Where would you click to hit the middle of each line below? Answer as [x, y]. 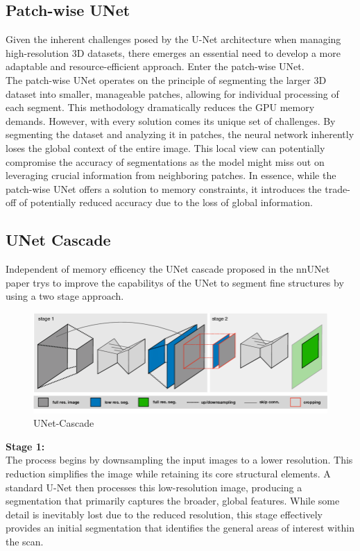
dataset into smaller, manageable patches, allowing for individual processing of [172, 93]
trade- [337, 188]
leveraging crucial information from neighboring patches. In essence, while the [171, 175]
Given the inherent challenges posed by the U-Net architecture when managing [173, 39]
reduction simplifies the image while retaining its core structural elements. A [168, 473]
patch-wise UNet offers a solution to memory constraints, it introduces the [164, 188]
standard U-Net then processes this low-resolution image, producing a [154, 487]
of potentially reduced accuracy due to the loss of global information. [166, 202]
